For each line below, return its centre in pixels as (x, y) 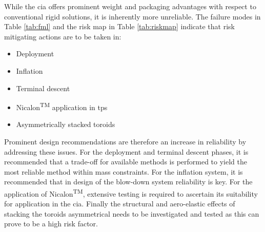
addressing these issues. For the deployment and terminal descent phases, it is (126, 151)
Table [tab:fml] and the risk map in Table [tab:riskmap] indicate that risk (119, 26)
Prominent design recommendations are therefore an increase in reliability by (125, 141)
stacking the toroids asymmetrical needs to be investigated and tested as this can (132, 213)
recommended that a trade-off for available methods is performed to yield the (126, 162)
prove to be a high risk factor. (51, 224)
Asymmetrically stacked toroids (66, 124)
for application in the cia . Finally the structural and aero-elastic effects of (120, 204)
